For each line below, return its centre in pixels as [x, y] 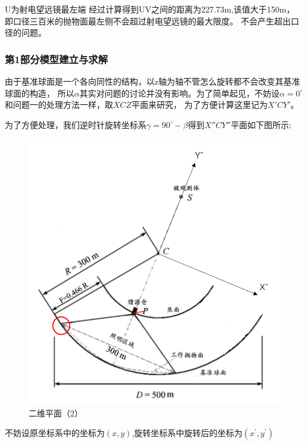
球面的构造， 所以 [40, 93]
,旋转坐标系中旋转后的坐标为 [187, 433]
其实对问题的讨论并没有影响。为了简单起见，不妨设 [179, 93]
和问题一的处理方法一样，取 [59, 105]
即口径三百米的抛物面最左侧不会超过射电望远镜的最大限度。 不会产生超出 [148, 21]
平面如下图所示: [261, 124]
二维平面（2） [56, 413]
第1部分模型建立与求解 [56, 59]
